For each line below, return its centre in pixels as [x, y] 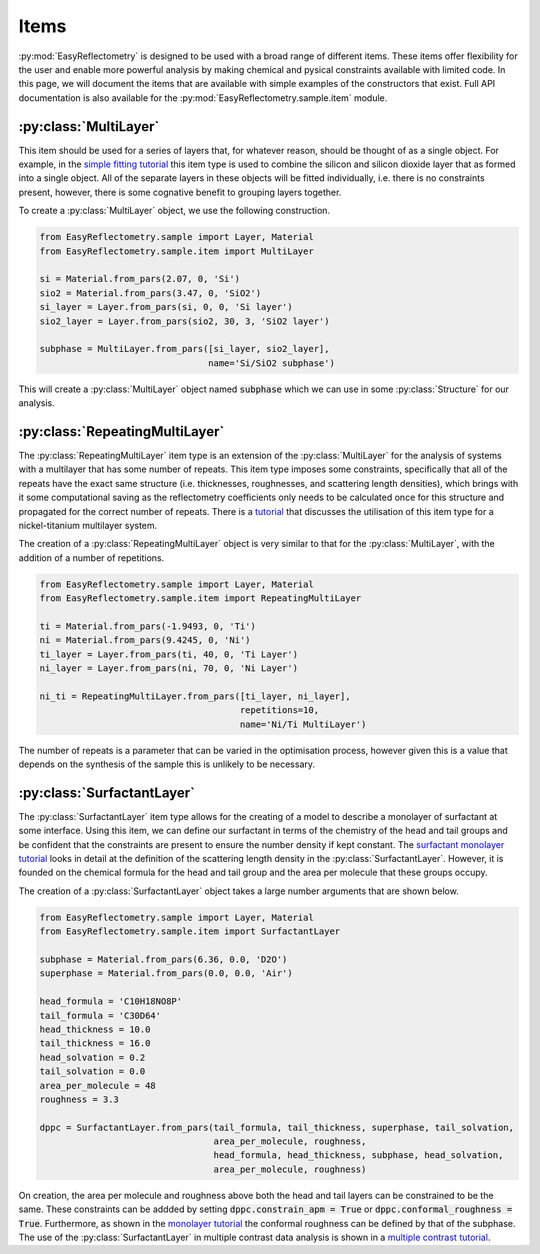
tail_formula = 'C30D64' [100, 1015]
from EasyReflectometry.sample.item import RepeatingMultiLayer [200, 598]
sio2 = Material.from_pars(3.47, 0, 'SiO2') [150, 293]
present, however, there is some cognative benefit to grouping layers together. [180, 192]
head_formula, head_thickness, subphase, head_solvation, [358, 1155]
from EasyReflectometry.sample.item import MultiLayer [176, 251]
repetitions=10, [279, 710]
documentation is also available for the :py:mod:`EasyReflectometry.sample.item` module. [203, 97]
